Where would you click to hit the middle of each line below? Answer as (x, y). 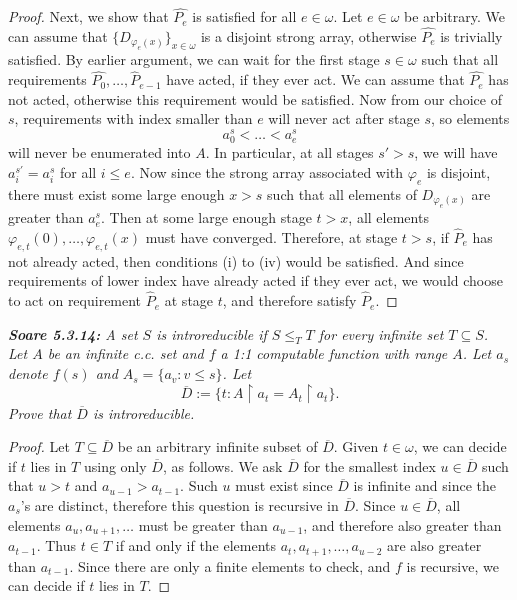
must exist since (284, 485)
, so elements (470, 118)
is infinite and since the (425, 485)
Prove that (40, 412)
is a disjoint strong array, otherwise (308, 36)
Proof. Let (39, 446)
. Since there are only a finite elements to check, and (230, 565)
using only (115, 465)
